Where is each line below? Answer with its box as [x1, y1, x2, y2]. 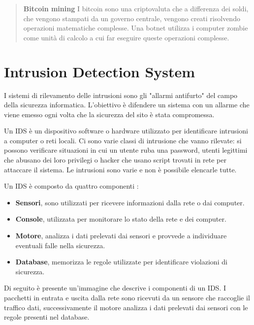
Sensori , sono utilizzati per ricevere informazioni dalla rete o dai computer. [15, 197, 245, 207]
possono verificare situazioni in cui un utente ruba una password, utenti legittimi [4, 145, 248, 155]
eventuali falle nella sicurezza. [15, 240, 105, 250]
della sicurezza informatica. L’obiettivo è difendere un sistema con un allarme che [4, 99, 250, 110]
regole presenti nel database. [4, 312, 90, 322]
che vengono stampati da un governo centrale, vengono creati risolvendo [23, 13, 240, 23]
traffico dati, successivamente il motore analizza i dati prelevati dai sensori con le [4, 302, 248, 312]
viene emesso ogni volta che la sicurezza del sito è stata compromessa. [4, 109, 215, 119]
